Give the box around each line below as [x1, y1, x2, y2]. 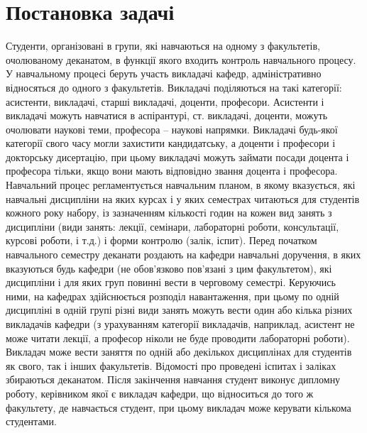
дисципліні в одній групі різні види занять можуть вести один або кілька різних [6, 302, 353, 317]
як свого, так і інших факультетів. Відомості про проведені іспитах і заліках [6, 358, 336, 373]
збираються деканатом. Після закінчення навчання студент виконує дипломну [6, 372, 341, 387]
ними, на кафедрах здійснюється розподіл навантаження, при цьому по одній [6, 288, 339, 303]
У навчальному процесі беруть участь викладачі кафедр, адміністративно [6, 66, 322, 81]
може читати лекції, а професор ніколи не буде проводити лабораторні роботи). [6, 330, 350, 345]
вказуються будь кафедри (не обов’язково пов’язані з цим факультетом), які [6, 261, 332, 275]
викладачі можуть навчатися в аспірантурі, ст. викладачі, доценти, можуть [6, 108, 328, 123]
